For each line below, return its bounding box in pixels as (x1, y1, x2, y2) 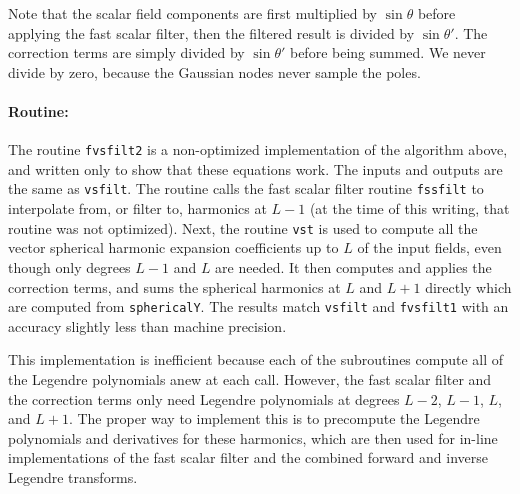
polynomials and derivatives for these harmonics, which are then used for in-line (8, 427, 498, 448)
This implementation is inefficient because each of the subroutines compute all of (8, 349, 504, 370)
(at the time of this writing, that (309, 198, 510, 219)
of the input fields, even (357, 237, 502, 258)
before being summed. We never (289, 42, 486, 63)
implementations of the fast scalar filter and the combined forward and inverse (8, 447, 489, 468)
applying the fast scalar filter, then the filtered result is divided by (8, 22, 415, 43)
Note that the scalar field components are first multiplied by (8, 3, 378, 23)
